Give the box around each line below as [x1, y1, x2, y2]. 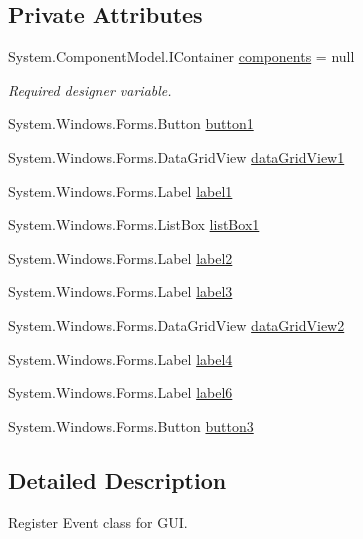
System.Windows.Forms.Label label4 [8, 348, 233, 369]
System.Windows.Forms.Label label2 [8, 247, 233, 268]
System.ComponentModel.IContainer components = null [8, 46, 355, 67]
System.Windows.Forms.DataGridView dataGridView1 [8, 146, 345, 167]
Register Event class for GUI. [8, 511, 188, 532]
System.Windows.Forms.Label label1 [8, 180, 233, 201]
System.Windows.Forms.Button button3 [8, 415, 254, 436]
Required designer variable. [8, 79, 172, 100]
